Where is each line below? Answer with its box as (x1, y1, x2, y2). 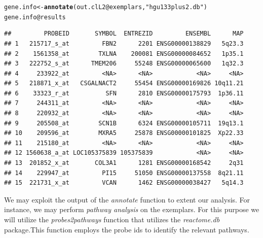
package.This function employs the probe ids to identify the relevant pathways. (4, 224, 249, 234)
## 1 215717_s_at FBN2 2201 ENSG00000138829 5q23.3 (4, 40, 244, 47)
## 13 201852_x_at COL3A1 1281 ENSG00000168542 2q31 (4, 159, 244, 167)
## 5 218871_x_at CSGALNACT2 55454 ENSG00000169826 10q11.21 (4, 80, 244, 87)
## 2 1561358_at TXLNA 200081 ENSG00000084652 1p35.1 (4, 50, 244, 57)
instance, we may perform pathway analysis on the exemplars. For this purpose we (4, 204, 259, 215)
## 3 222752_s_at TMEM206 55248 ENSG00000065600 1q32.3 (4, 60, 244, 67)
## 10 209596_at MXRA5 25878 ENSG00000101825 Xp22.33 (4, 129, 244, 137)
